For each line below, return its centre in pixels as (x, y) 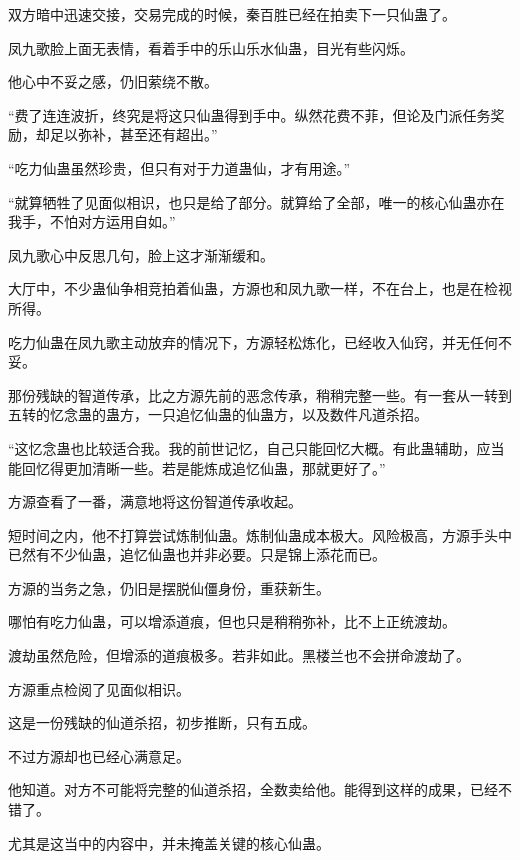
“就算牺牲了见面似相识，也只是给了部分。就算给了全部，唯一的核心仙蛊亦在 (256, 201)
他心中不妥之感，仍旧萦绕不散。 (113, 81)
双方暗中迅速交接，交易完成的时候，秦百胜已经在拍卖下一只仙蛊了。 (232, 14)
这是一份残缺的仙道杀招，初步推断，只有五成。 (162, 722)
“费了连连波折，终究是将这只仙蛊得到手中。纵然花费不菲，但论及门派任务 (249, 114)
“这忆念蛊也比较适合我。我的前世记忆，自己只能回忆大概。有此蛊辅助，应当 (256, 447)
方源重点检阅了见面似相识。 (99, 688)
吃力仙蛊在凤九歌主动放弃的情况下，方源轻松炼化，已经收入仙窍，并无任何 (253, 341)
